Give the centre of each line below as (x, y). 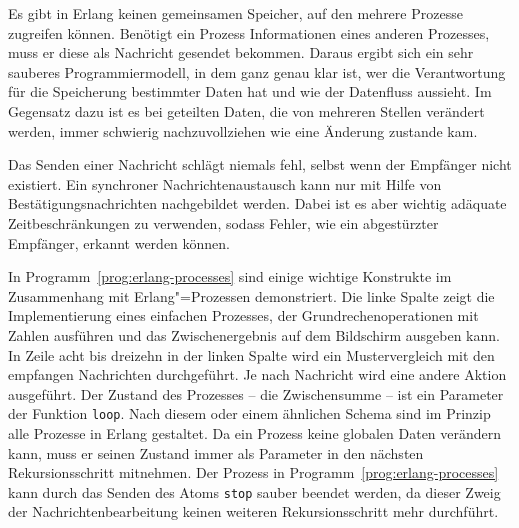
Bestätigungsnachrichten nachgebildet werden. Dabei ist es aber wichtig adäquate (257, 203)
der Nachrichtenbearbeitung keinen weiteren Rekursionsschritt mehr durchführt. (253, 511)
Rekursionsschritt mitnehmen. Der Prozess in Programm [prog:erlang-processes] (253, 472)
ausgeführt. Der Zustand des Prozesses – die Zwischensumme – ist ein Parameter (256, 393)
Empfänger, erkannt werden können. (119, 242)
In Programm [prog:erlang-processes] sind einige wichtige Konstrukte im (230, 276)
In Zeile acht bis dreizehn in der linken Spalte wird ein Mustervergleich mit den (251, 354)
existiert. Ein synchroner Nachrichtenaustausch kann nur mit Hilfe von (225, 183)
